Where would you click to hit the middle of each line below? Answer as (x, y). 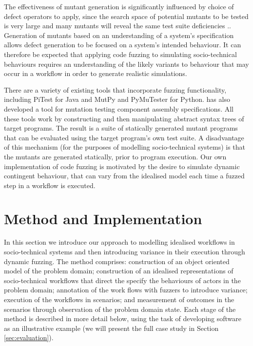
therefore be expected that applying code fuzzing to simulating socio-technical (120, 54)
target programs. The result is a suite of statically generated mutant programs (121, 128)
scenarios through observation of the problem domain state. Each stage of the (120, 309)
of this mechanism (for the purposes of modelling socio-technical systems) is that (125, 147)
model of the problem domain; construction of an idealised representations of (119, 271)
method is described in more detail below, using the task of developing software (123, 318)
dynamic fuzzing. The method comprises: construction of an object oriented (117, 261)
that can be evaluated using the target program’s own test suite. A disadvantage (124, 137)
